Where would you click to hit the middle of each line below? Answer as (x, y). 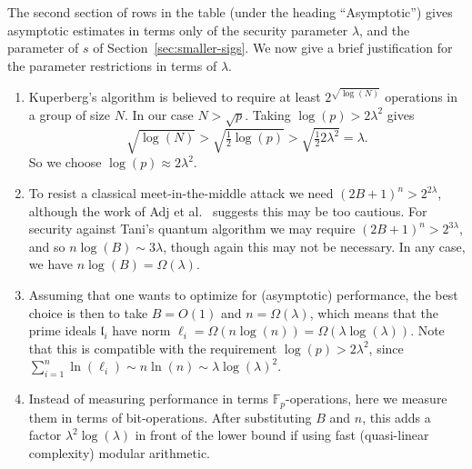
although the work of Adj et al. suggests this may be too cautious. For (228, 210)
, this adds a (397, 417)
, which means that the (374, 312)
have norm (141, 330)
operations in (422, 97)
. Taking (268, 114)
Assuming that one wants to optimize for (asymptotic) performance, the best (243, 295)
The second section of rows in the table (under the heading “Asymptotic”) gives (230, 12)
